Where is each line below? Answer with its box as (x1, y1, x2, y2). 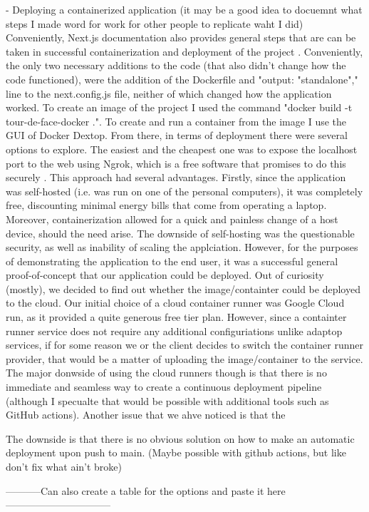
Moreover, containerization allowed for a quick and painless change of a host (6, 211, 338, 226)
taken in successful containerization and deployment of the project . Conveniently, (6, 43, 363, 58)
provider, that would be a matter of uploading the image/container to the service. (6, 351, 363, 366)
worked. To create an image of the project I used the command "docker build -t (6, 100, 353, 115)
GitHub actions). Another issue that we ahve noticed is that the (6, 407, 286, 422)
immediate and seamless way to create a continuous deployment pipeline (6, 379, 322, 394)
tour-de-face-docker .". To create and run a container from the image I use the (6, 113, 347, 128)
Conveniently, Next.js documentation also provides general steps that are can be (6, 30, 356, 45)
